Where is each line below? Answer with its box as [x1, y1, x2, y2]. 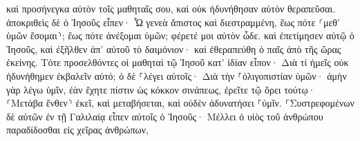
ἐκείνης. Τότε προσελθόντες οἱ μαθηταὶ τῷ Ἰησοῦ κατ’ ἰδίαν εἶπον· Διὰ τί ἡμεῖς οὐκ [6, 55, 349, 69]
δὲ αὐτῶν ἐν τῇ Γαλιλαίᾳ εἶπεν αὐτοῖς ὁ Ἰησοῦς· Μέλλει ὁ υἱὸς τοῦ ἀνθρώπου [6, 109, 323, 123]
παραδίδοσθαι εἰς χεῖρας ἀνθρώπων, [6, 122, 149, 137]
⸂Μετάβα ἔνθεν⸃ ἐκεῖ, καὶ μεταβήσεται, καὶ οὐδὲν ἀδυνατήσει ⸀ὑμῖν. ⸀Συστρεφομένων [6, 96, 354, 110]
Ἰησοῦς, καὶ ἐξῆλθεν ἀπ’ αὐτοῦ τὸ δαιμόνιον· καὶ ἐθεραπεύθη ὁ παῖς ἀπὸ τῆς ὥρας [6, 41, 341, 56]
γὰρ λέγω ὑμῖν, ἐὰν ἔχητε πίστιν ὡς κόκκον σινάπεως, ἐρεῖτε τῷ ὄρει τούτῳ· [6, 82, 316, 96]
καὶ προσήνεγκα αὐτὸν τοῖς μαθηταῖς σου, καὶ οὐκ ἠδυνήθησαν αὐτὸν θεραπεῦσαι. [6, 1, 336, 15]
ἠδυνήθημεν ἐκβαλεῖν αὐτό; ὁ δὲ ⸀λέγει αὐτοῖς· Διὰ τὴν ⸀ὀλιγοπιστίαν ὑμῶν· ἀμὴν [6, 68, 347, 83]
